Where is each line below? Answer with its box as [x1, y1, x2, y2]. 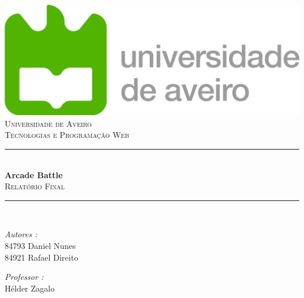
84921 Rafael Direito [5, 251, 78, 263]
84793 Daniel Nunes [5, 239, 76, 251]
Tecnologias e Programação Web [5, 129, 129, 141]
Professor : [5, 271, 44, 283]
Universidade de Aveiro [5, 117, 92, 129]
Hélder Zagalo [5, 282, 55, 294]
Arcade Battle [5, 168, 63, 181]
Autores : [5, 228, 37, 240]
